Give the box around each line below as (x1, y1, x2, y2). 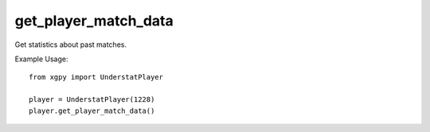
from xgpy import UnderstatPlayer (29, 72, 163, 82)
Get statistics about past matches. (14, 40, 127, 49)
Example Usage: (14, 54, 68, 64)
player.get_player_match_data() (29, 106, 155, 115)
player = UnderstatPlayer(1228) (29, 95, 155, 104)
